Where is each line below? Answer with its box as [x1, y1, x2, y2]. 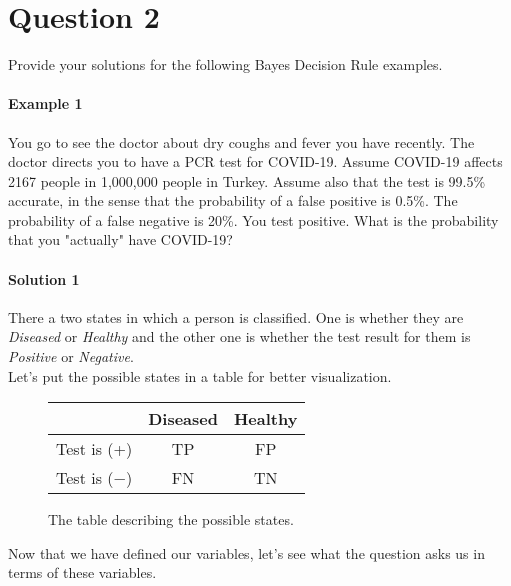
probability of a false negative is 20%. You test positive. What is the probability [8, 209, 499, 230]
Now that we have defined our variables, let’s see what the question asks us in [8, 542, 485, 563]
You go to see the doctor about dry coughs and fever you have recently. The [8, 131, 475, 152]
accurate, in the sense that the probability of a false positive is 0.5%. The [8, 190, 458, 211]
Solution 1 [8, 268, 80, 289]
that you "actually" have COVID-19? [8, 229, 233, 250]
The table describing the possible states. [48, 509, 294, 530]
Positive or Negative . [8, 346, 134, 367]
